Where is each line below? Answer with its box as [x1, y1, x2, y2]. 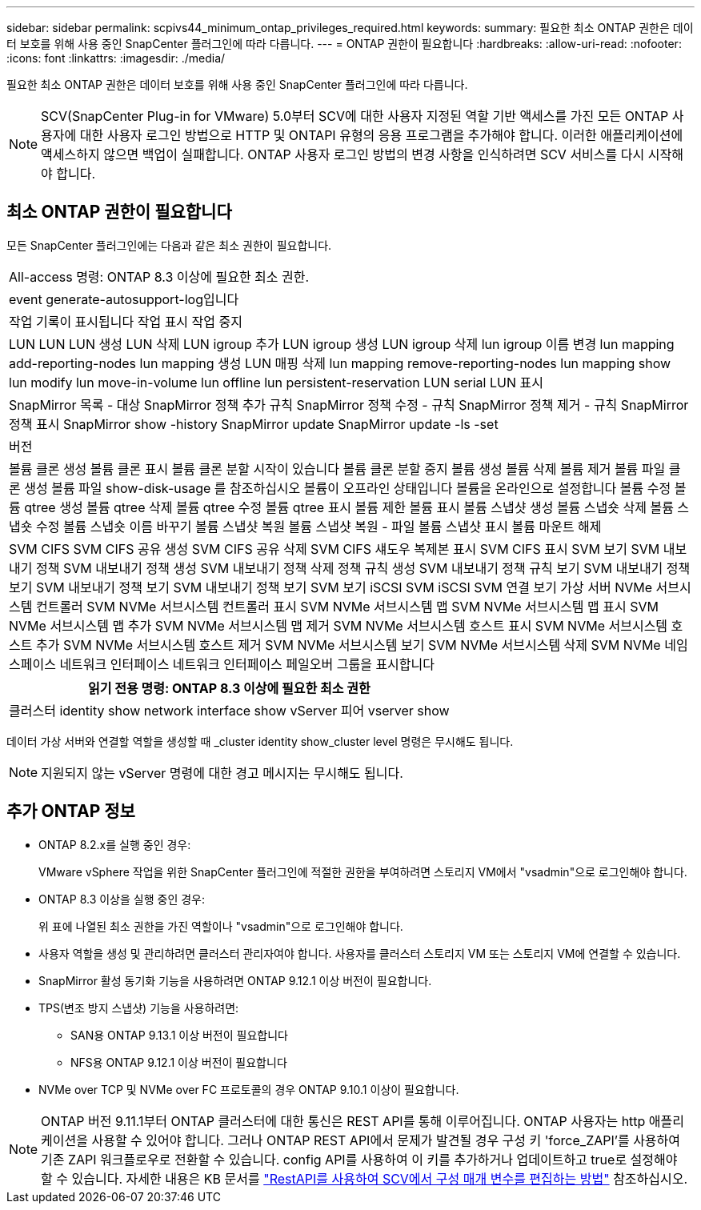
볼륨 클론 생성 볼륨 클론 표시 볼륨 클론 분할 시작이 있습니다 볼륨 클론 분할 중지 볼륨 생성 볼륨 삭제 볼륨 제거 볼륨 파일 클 [9, 460, 681, 477]
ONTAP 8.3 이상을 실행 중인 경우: [38, 891, 205, 906]
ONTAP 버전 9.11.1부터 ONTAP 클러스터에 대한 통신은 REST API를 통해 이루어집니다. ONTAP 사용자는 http [41, 1112, 646, 1129]
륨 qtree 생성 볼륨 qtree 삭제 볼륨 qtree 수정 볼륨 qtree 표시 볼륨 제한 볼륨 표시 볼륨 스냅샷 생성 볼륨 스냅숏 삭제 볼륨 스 [9, 499, 690, 515]
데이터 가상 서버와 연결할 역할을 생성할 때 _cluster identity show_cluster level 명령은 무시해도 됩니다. [6, 734, 514, 748]
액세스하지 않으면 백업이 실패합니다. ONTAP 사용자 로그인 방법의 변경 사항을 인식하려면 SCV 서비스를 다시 [41, 146, 645, 162]
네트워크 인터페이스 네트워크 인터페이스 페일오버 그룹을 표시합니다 [59, 655, 435, 672]
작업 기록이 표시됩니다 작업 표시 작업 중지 [9, 313, 242, 330]
